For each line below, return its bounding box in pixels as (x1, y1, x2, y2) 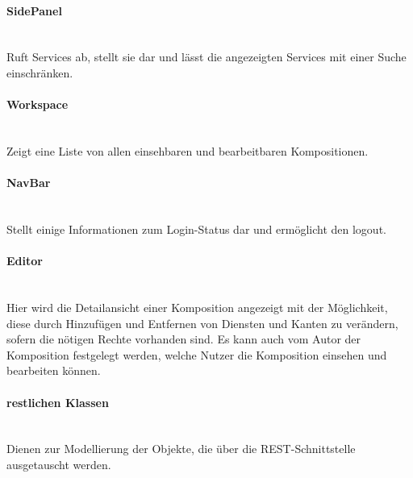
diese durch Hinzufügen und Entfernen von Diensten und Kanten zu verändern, (6, 314, 398, 331)
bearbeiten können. (6, 362, 101, 379)
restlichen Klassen (6, 393, 109, 410)
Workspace (6, 96, 69, 113)
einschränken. (6, 64, 73, 81)
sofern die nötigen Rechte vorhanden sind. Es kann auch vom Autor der (6, 330, 361, 347)
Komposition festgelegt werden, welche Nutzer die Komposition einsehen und (6, 346, 387, 363)
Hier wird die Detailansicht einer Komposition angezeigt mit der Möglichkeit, (6, 298, 388, 315)
